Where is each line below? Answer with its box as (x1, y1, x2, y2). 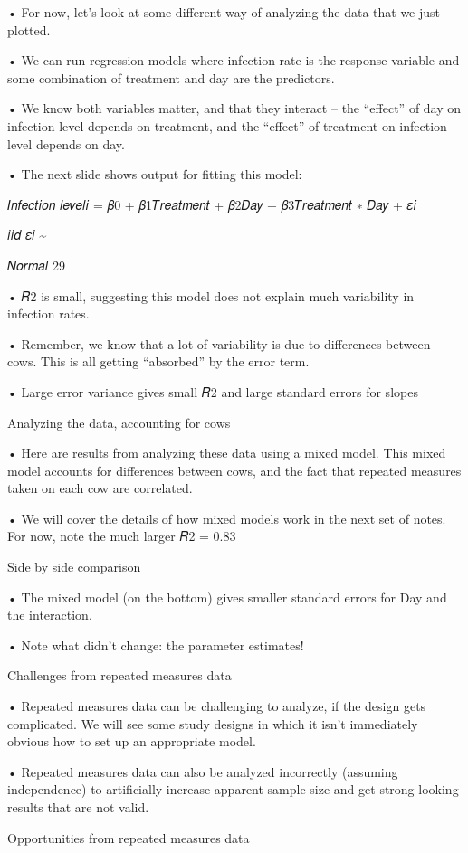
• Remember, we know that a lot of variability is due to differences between (7, 334, 431, 353)
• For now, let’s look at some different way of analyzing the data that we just (7, 3, 441, 21)
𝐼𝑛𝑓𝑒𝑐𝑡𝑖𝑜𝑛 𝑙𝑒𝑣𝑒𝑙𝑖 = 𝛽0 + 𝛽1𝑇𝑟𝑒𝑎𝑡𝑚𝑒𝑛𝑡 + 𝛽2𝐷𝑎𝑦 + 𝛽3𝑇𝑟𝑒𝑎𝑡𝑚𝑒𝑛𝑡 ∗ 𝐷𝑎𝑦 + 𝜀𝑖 (7, 194, 417, 213)
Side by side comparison (7, 557, 141, 576)
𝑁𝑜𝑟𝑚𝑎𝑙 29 (7, 255, 65, 274)
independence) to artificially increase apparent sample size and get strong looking (7, 780, 459, 799)
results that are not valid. (7, 798, 149, 816)
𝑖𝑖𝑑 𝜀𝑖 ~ (7, 225, 47, 244)
